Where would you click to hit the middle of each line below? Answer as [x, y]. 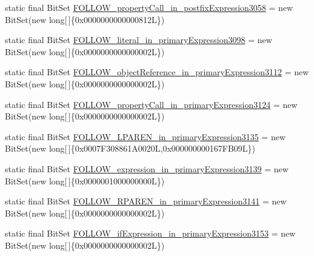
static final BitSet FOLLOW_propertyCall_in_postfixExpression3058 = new [149, 7]
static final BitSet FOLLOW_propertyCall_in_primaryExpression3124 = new [151, 104]
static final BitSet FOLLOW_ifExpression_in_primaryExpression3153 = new [150, 233]
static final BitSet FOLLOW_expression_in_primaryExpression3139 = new [147, 168]
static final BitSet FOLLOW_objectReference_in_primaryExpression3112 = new [157, 72]
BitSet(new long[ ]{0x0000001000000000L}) [85, 180]
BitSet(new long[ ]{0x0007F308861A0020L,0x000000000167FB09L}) [130, 148]
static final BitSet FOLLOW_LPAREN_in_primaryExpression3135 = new [145, 136]
